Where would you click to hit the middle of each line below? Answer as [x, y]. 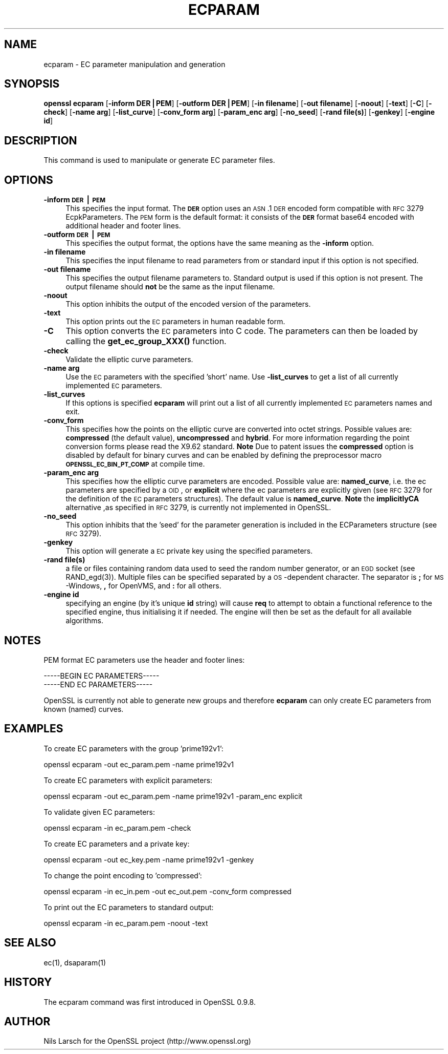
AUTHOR [27, 1021]
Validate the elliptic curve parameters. [129, 360]
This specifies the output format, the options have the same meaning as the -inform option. [220, 243]
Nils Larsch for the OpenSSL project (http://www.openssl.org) [147, 1041]
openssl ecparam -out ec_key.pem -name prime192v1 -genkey [149, 859]
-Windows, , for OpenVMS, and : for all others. [143, 586]
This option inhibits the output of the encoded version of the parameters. [188, 304]
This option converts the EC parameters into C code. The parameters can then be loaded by [242, 331]
